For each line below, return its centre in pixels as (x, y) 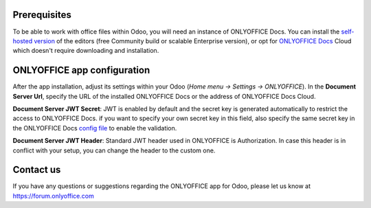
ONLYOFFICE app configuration (81, 70)
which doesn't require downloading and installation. (86, 51)
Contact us (37, 170)
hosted (23, 41)
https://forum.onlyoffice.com (53, 196)
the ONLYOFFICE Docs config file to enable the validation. (95, 128)
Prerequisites (42, 15)
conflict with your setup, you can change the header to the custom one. (114, 150)
